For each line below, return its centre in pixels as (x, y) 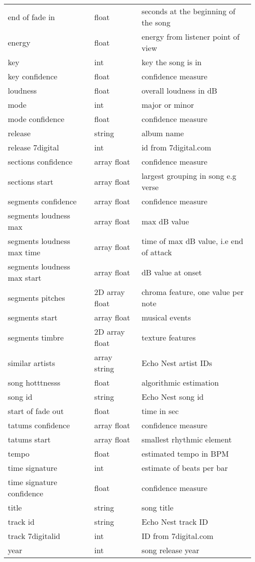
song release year (170, 550)
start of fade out (36, 411)
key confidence (33, 76)
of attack (157, 252)
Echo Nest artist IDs (177, 363)
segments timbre (36, 337)
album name (163, 133)
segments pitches (37, 297)
